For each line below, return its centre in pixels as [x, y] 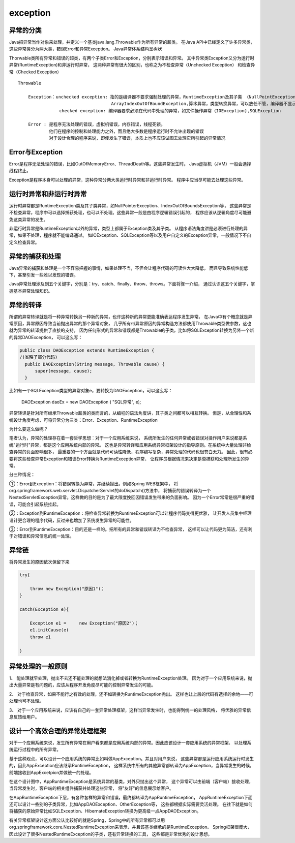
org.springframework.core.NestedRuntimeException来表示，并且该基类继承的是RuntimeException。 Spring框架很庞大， [131, 827]
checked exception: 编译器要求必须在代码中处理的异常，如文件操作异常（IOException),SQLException [170, 110]
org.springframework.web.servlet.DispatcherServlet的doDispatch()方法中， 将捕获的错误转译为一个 [110, 491]
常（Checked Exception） [35, 72]
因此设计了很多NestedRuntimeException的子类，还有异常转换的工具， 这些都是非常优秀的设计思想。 [111, 834]
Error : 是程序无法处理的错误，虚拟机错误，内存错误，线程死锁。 [97, 125]
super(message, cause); [64, 371]
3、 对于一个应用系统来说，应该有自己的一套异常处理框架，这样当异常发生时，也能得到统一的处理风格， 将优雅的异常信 [130, 710]
